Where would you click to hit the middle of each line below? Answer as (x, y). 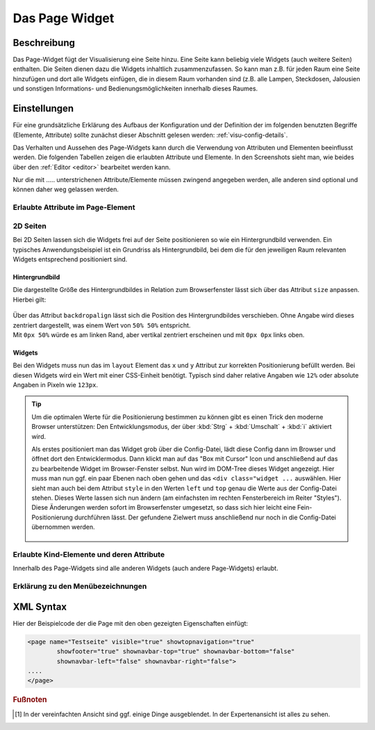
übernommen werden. (63, 527)
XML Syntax (40, 607)
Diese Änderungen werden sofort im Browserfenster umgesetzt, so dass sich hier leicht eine (164, 508)
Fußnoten (30, 700)
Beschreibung (44, 43)
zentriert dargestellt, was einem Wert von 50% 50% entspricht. (102, 325)
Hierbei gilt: (30, 300)
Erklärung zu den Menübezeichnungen (80, 586)
